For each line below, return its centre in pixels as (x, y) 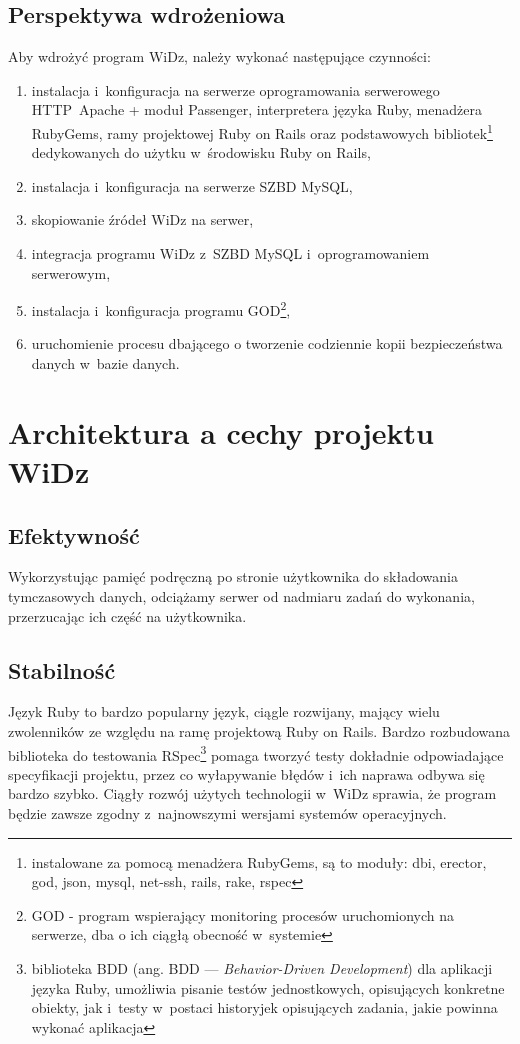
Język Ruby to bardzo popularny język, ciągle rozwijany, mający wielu (224, 711)
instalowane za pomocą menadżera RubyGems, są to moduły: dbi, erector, (259, 861)
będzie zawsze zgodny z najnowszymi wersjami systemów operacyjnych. (227, 813)
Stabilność (62, 669)
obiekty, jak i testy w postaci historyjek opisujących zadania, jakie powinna (264, 1007)
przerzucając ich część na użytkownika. (127, 615)
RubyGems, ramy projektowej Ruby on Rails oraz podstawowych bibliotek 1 (262, 131)
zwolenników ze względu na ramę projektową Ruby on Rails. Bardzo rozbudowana (259, 730)
